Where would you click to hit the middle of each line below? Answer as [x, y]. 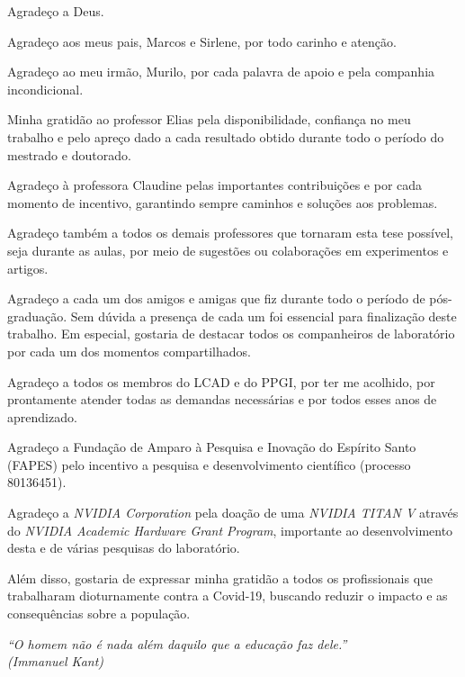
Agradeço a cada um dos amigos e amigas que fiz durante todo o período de [216, 298]
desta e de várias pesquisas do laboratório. [124, 548]
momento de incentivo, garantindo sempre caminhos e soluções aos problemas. [223, 202]
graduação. [37, 316]
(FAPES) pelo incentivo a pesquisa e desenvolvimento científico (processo [209, 464]
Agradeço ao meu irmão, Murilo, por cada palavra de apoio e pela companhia [221, 72]
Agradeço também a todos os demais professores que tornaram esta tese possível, [230, 233]
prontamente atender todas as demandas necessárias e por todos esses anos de [222, 399]
